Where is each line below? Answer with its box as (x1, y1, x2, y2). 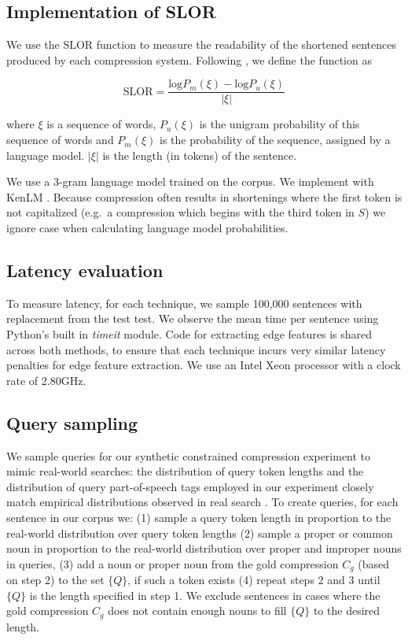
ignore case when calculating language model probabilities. (6, 220, 289, 236)
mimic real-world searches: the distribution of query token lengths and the (6, 463, 364, 479)
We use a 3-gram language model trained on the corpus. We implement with (6, 173, 374, 190)
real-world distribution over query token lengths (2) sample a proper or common (6, 524, 393, 541)
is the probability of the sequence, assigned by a (160, 131, 391, 148)
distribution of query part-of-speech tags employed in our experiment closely (6, 478, 374, 494)
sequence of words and (6, 131, 114, 148)
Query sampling (6, 410, 138, 435)
